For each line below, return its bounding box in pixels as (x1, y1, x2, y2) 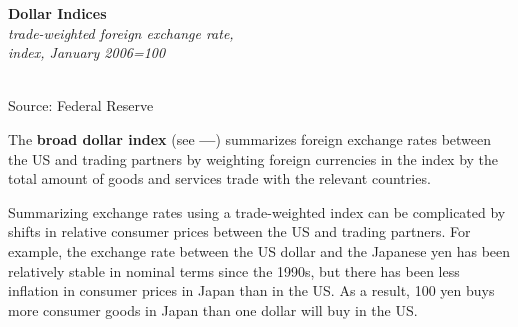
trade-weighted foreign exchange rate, (8, 22, 234, 43)
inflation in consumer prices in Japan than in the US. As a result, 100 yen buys (8, 280, 495, 301)
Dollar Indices (8, 3, 107, 23)
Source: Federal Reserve (8, 95, 154, 116)
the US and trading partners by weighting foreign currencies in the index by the (8, 148, 499, 169)
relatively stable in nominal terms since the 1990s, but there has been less (8, 260, 460, 281)
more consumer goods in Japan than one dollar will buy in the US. (8, 299, 418, 320)
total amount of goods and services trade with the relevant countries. (8, 168, 431, 189)
